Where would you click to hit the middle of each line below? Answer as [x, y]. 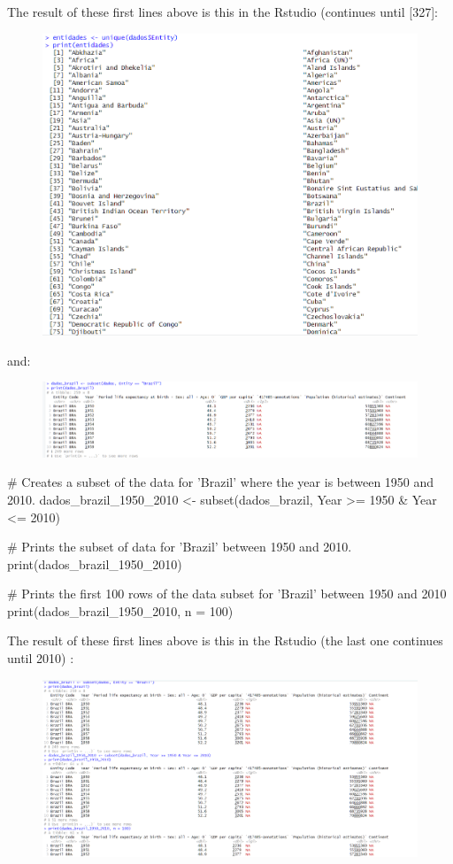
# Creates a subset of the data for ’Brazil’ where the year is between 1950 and [221, 482]
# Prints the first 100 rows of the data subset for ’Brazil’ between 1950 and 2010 [227, 594]
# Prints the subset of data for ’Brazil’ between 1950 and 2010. [180, 547]
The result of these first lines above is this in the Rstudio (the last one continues [225, 640]
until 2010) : [41, 658]
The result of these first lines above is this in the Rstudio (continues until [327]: [223, 12]
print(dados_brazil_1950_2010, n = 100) [120, 610]
